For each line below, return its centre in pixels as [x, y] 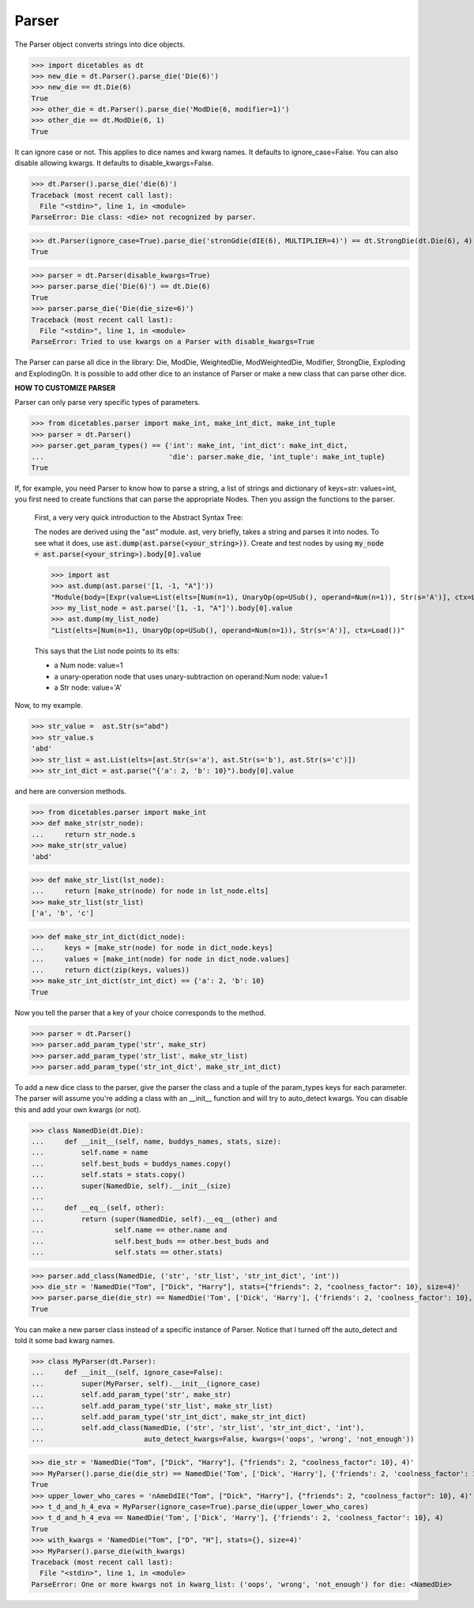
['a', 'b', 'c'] [63, 913]
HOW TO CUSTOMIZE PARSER [65, 388]
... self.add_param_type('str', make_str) [132, 1395]
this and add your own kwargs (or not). [78, 1109]
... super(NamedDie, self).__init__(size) [132, 1186]
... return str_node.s [83, 834]
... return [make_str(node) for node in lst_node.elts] [150, 891]
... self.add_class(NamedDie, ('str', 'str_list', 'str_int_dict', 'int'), [198, 1428]
